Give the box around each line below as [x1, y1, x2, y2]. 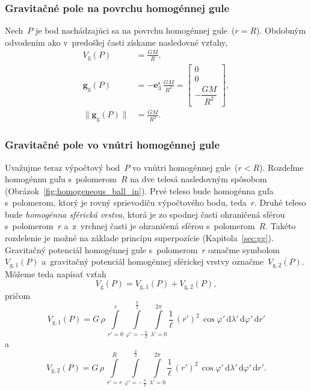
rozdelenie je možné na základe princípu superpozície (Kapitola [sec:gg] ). [5, 232, 274, 244]
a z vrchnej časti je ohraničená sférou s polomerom [64, 220, 255, 232]
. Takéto [265, 220, 296, 232]
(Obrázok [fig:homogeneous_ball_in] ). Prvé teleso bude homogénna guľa [5, 184, 274, 197]
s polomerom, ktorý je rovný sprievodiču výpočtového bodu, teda [5, 196, 247, 209]
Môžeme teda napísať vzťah [5, 267, 106, 280]
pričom [5, 289, 31, 301]
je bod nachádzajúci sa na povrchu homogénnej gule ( [35, 24, 235, 37]
